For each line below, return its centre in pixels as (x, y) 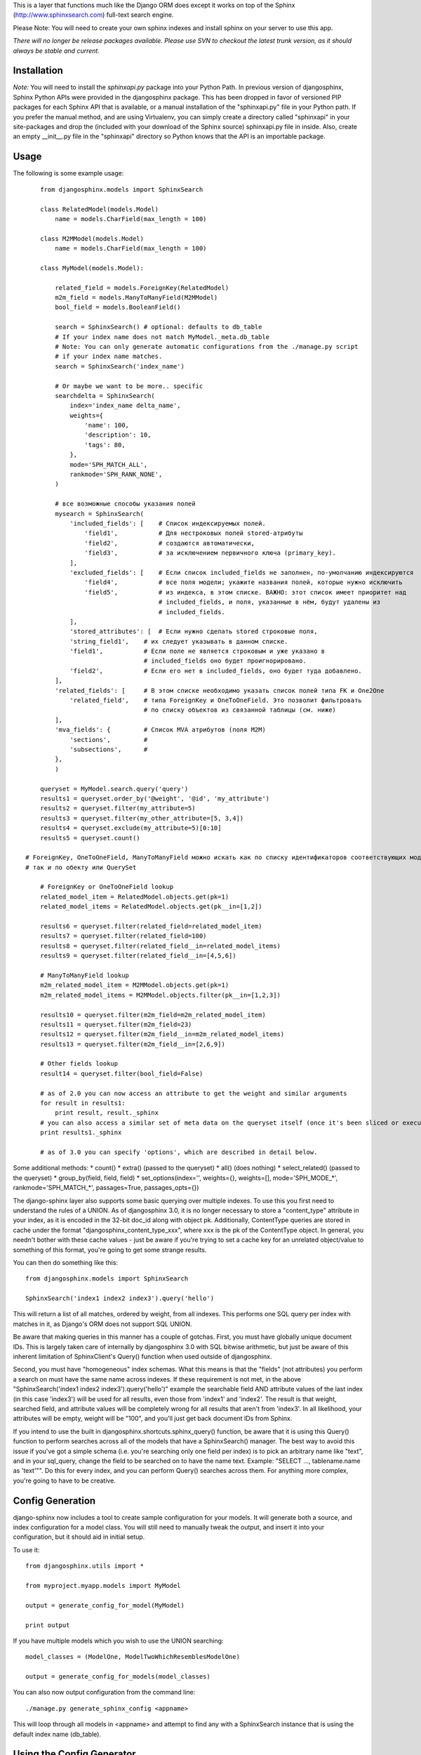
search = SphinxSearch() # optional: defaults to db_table (159, 327)
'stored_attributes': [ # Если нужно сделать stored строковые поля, (194, 631)
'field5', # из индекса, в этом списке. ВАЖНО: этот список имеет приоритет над (246, 592)
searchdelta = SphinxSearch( (105, 396)
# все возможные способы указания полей (125, 504)
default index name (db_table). (57, 1734)
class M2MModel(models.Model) (92, 238)
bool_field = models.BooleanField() (118, 307)
